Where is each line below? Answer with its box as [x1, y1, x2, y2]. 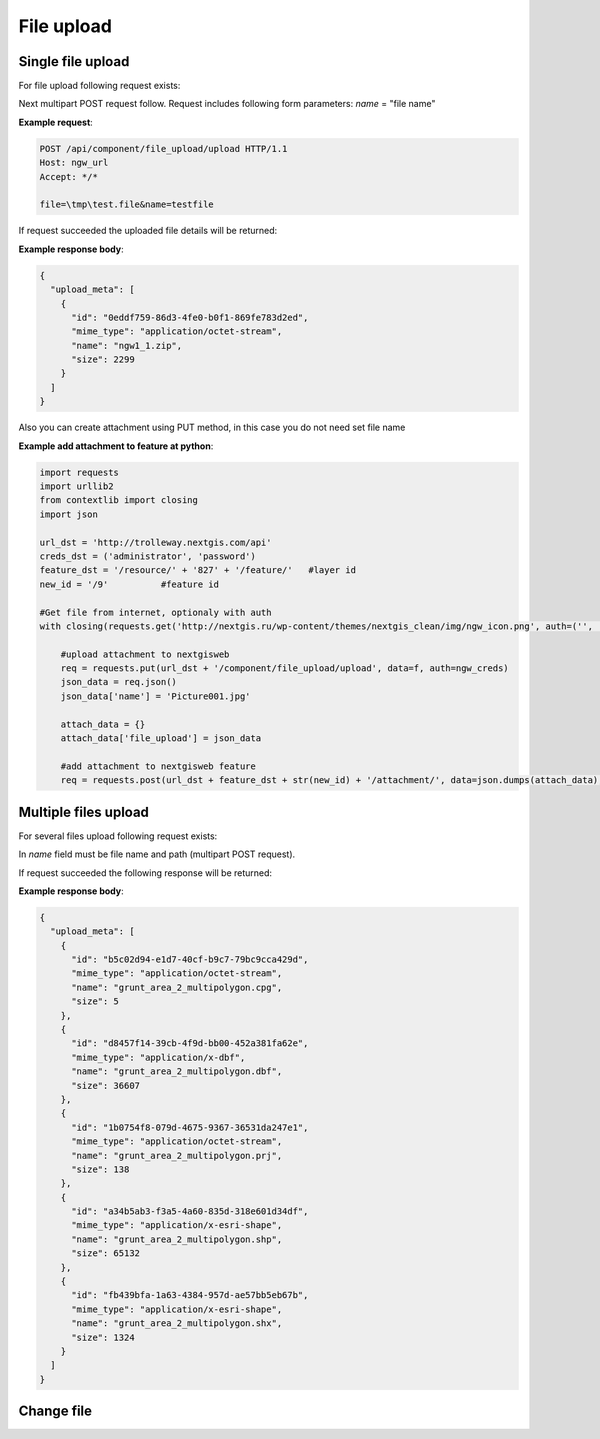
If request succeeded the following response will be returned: [18, 866, 273, 879]
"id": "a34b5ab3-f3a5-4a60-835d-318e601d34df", [71, 1206, 309, 1217]
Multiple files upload [18, 803, 150, 820]
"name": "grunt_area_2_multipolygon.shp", [71, 1233, 283, 1245]
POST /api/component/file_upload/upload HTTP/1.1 [39, 143, 288, 154]
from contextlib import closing [39, 495, 199, 506]
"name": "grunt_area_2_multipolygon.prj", [71, 1150, 283, 1161]
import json [39, 508, 99, 520]
